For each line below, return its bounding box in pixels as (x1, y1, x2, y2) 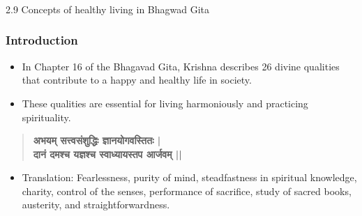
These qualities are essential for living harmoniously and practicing (22, 95, 308, 110)
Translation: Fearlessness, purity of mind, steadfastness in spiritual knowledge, (22, 170, 357, 185)
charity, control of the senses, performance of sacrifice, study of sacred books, (22, 183, 352, 198)
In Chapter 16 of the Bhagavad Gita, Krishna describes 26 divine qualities (22, 59, 340, 73)
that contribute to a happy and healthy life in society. (22, 72, 252, 87)
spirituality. (22, 109, 71, 124)
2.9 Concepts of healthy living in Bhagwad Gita (6, 1, 210, 16)
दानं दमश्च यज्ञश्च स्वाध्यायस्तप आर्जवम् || (33, 146, 182, 161)
